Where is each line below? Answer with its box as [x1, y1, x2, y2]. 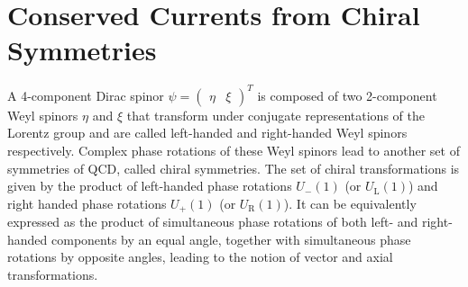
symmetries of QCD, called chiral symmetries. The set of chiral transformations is [7, 158, 460, 177]
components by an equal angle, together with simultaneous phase [51, 229, 411, 248]
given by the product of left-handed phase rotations [7, 176, 292, 195]
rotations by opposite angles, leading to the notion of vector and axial [7, 247, 393, 266]
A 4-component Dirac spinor [7, 85, 164, 104]
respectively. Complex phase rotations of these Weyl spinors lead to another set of [7, 141, 460, 159]
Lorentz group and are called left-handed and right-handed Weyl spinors [7, 123, 408, 142]
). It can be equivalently [283, 193, 417, 212]
